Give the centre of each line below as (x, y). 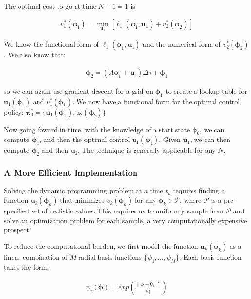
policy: (14, 112)
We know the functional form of (51, 44)
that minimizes (82, 200)
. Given (170, 139)
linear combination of (36, 256)
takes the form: (27, 267)
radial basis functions (110, 256)
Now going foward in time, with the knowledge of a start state (97, 129)
